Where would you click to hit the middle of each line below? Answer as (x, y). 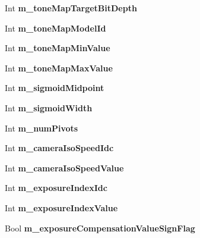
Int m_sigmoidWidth (49, 107)
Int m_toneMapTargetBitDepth (71, 8)
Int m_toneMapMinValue (58, 48)
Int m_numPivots (42, 128)
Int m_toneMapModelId (55, 28)
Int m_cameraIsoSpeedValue (64, 167)
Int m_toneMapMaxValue (59, 68)
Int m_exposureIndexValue (61, 207)
